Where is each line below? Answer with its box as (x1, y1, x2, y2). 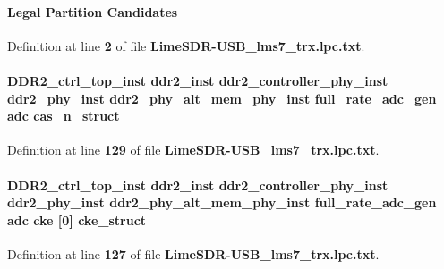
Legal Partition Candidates (7, 2, 178, 21)
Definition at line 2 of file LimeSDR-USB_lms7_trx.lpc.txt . (7, 36, 365, 55)
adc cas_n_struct (7, 106, 120, 125)
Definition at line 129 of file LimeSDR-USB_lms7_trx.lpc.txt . (7, 140, 380, 159)
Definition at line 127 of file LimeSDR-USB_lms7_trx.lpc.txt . (7, 244, 380, 263)
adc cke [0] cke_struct (7, 210, 147, 229)
